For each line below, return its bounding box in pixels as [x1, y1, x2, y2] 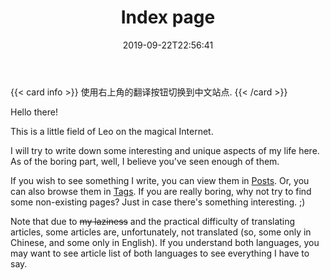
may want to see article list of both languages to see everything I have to [10, 247, 310, 259]
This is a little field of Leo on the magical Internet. [10, 125, 214, 137]
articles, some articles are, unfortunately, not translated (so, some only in [10, 226, 312, 238]
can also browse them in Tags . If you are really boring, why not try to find [10, 185, 312, 197]
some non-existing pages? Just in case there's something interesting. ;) [10, 196, 306, 208]
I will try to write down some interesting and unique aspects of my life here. [10, 144, 320, 156]
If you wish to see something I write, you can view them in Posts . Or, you [10, 174, 310, 186]
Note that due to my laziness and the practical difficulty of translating [10, 215, 296, 227]
